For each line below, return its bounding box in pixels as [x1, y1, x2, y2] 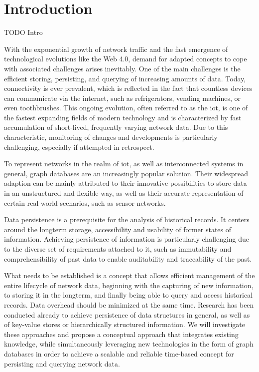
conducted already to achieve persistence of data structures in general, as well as [4, 309, 250, 320]
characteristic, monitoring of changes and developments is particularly [4, 132, 218, 142]
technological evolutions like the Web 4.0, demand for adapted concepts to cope [4, 53, 247, 64]
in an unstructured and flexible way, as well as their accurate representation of [4, 188, 244, 198]
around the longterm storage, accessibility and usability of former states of [4, 224, 232, 234]
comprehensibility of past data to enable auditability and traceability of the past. [4, 253, 252, 264]
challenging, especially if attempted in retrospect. [4, 141, 154, 152]
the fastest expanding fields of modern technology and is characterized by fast [4, 112, 242, 122]
